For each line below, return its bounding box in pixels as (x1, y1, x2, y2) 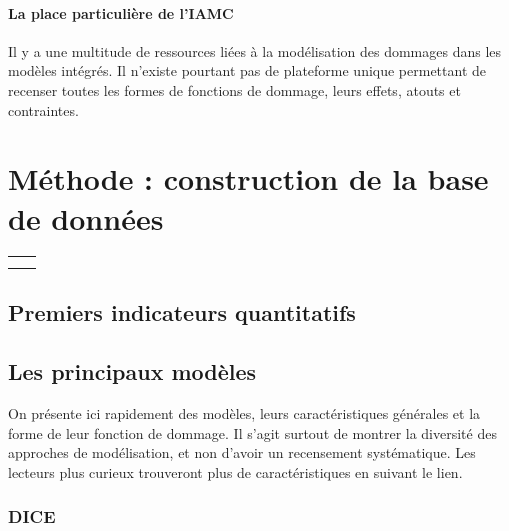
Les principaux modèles (8, 356, 257, 387)
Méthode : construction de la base (8, 158, 489, 199)
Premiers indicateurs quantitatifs (8, 297, 356, 328)
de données (8, 197, 164, 238)
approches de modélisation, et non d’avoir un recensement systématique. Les (8, 442, 476, 463)
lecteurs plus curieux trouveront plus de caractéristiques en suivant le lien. (8, 461, 463, 482)
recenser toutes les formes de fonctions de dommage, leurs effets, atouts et (8, 79, 461, 100)
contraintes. (8, 99, 79, 120)
